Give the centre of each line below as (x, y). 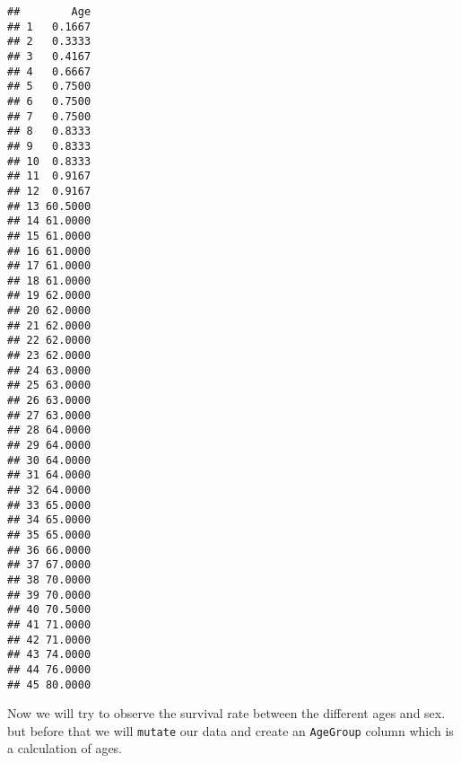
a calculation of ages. (65, 748)
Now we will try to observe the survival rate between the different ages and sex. (226, 713)
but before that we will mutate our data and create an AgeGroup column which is (230, 730)
